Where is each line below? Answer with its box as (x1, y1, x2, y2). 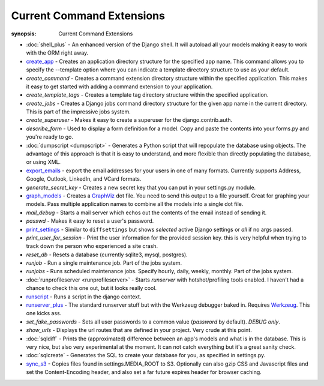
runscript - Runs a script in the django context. (26, 293, 142, 300)
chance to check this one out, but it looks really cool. (26, 285, 157, 292)
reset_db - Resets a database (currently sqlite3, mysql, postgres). (26, 251, 188, 258)
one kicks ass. (26, 310, 62, 317)
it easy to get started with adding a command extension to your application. (26, 83, 213, 90)
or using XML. (26, 158, 61, 166)
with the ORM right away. (26, 49, 89, 56)
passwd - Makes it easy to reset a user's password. (26, 217, 154, 225)
